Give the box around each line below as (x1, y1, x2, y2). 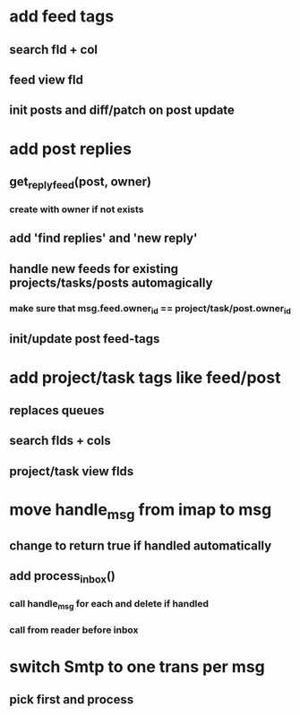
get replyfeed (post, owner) (9, 174, 152, 192)
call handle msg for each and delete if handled (9, 598, 209, 612)
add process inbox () (9, 568, 116, 586)
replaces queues (9, 403, 105, 418)
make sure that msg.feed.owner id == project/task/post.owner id (9, 302, 291, 317)
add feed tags (9, 6, 115, 27)
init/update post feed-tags (9, 331, 160, 346)
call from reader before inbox (9, 624, 139, 636)
